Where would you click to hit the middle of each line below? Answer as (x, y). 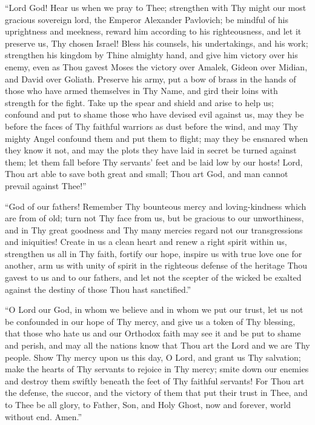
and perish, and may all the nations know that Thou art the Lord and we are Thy (157, 345)
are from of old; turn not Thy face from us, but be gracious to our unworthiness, (154, 218)
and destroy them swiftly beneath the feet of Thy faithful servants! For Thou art (155, 380)
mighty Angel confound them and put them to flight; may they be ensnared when (157, 138)
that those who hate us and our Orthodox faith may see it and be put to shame (153, 333)
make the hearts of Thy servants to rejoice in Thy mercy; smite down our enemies (157, 369)
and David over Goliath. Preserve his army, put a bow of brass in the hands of (151, 79)
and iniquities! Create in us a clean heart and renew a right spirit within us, (146, 242)
